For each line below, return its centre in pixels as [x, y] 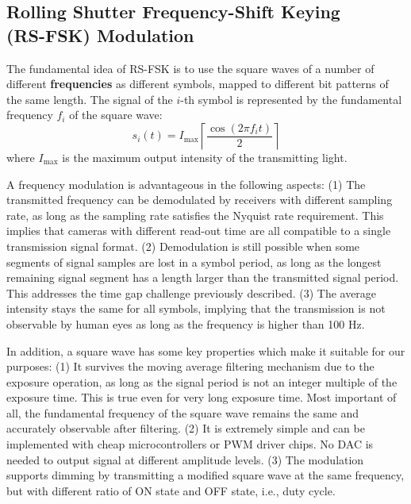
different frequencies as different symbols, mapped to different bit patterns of [198, 84]
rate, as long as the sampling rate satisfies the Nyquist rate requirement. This [195, 215]
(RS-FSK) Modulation [100, 35]
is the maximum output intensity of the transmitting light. [205, 157]
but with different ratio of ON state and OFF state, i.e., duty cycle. [171, 490]
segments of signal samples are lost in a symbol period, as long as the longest [194, 262]
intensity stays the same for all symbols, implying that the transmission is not [196, 308]
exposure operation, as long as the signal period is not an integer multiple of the [202, 381]
